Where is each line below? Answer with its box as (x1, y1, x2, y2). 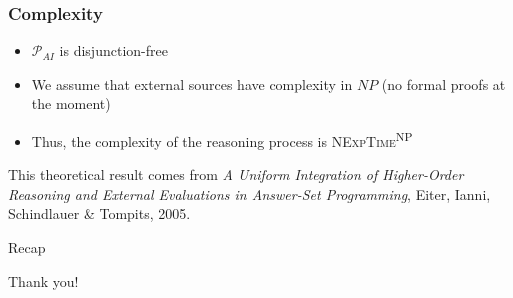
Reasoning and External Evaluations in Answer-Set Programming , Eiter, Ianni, (8, 183, 491, 204)
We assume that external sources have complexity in (31, 73, 353, 94)
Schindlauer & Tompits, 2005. (8, 203, 191, 224)
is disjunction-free (59, 40, 168, 61)
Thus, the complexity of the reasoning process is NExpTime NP (31, 128, 413, 151)
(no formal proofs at (381, 73, 506, 94)
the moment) (31, 93, 111, 114)
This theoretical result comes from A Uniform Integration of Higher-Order (8, 164, 464, 185)
